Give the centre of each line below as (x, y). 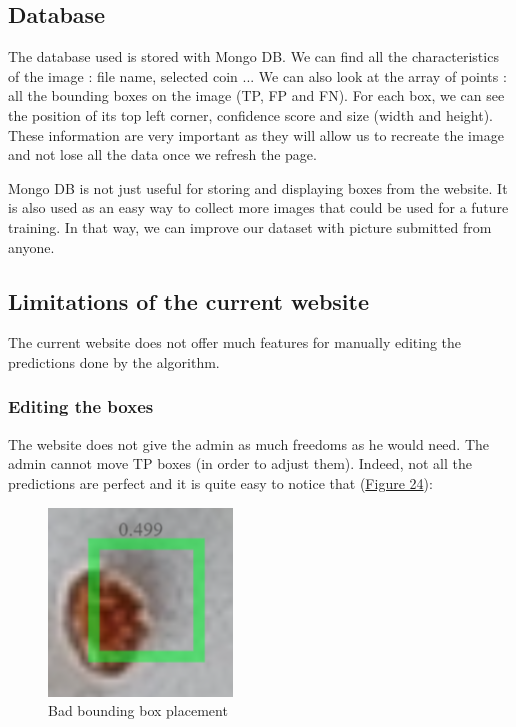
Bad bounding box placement (138, 710)
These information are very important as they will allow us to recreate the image (256, 134)
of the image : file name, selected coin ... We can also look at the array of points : (257, 75)
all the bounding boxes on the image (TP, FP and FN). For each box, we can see (256, 95)
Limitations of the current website (188, 300)
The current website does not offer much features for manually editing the (235, 342)
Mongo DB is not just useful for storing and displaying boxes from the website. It (258, 187)
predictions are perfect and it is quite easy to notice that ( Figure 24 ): (220, 482)
